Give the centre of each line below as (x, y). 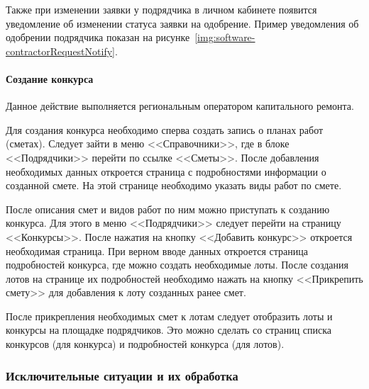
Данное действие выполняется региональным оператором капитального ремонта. (180, 106)
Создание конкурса (50, 78)
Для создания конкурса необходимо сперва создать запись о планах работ (165, 129)
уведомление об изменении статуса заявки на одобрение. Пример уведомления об (182, 23)
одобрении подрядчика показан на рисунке (98, 37)
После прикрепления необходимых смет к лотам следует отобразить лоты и (169, 316)
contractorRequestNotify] (60, 51)
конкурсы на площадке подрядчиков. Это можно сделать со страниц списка (169, 330)
